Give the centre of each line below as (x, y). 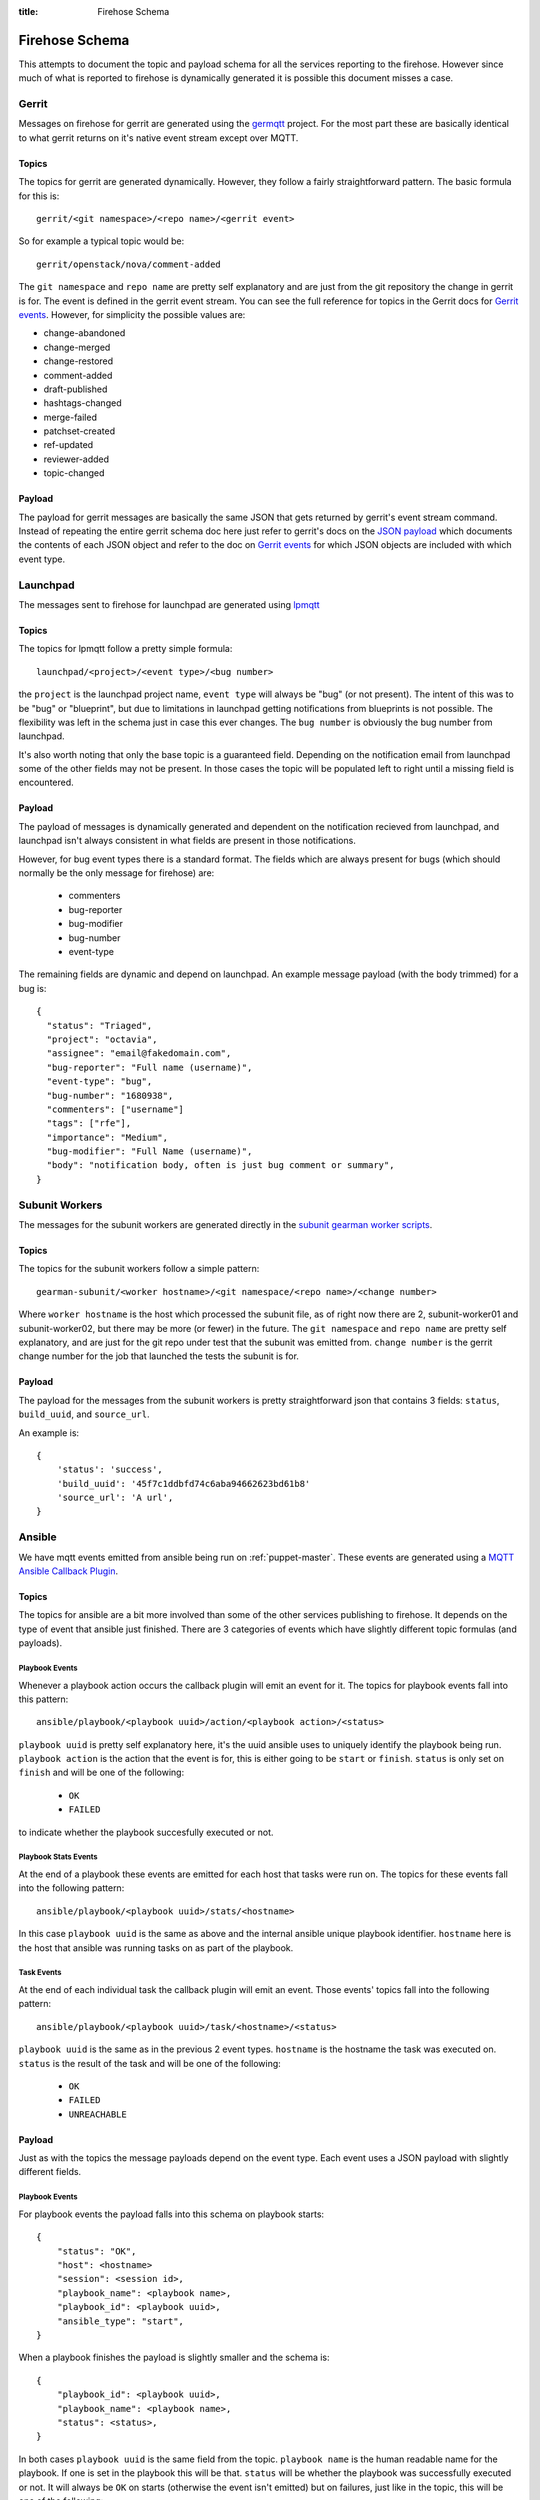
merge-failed (70, 417)
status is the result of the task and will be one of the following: (150, 2063)
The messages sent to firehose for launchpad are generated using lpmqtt (169, 604)
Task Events (40, 1973)
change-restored (78, 361)
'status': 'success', (110, 1469)
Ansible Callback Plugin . (68, 1571)
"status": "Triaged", (99, 1025)
